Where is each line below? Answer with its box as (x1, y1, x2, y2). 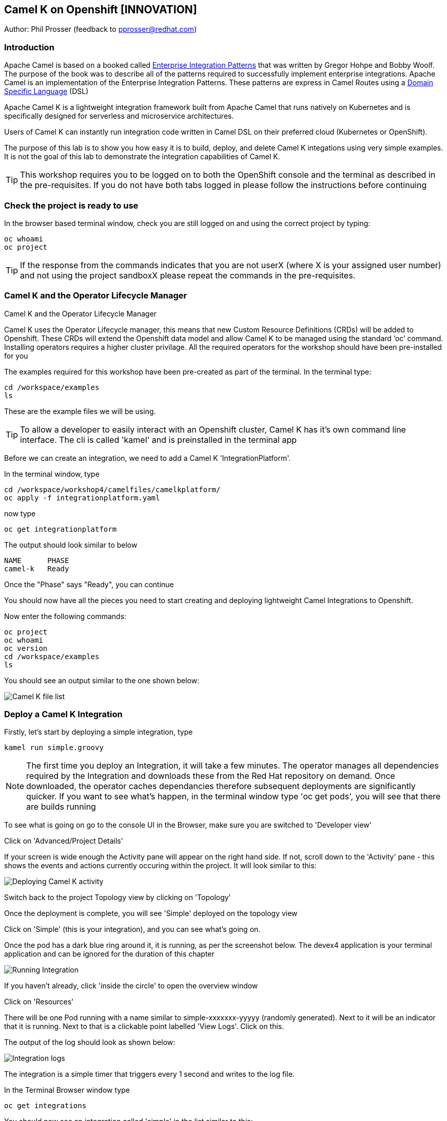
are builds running (26, 801, 96, 812)
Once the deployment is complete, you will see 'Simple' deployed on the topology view (4, 909, 298, 918)
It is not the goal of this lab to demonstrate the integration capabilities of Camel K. (4, 152, 280, 161)
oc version (4, 644, 48, 652)
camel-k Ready (4, 564, 69, 573)
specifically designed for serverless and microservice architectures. (4, 111, 234, 121)
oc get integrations (4, 1101, 87, 1110)
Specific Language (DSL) (4, 87, 89, 96)
